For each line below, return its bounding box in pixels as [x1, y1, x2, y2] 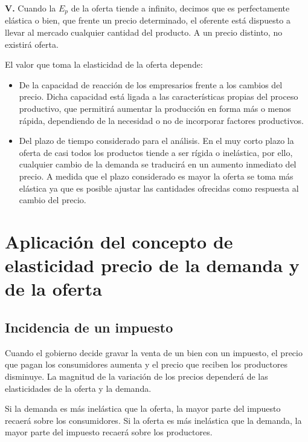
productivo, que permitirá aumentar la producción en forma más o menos [19, 102, 291, 115]
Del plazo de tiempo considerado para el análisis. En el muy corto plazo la [19, 134, 294, 147]
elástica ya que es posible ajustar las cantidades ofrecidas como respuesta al [19, 181, 299, 194]
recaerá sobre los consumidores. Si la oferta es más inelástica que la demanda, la [5, 414, 302, 426]
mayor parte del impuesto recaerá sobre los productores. [5, 426, 213, 438]
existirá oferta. [5, 37, 59, 50]
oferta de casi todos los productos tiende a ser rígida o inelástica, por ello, [19, 146, 293, 158]
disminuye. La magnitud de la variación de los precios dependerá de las [5, 369, 268, 382]
